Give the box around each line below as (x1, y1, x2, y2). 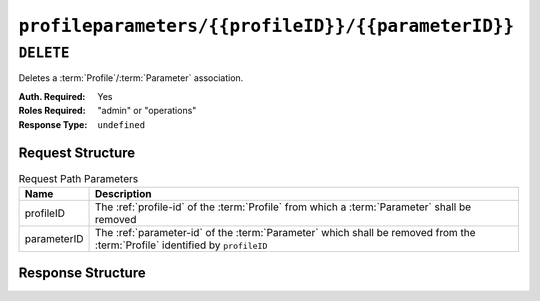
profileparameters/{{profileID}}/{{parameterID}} (18, 15, 515, 37)
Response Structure (18, 265, 146, 282)
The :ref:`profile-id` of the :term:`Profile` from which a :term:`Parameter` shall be (95, 200, 472, 214)
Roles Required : (18, 105, 86, 117)
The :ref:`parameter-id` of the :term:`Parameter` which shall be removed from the (95, 225, 476, 239)
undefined (97, 119, 145, 130)
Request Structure (18, 145, 136, 162)
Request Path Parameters (18, 171, 139, 185)
